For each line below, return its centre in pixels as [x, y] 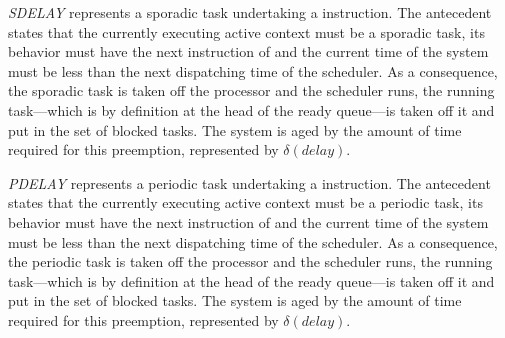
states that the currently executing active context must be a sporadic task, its [246, 31]
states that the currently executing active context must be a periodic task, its [245, 202]
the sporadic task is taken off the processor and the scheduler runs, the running [251, 90]
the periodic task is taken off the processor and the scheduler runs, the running [250, 261]
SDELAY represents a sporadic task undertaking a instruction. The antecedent [250, 12]
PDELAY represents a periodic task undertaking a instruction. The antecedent [249, 182]
